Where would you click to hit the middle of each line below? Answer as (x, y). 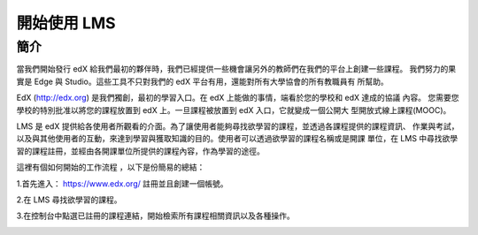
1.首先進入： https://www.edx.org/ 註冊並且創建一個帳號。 (122, 183)
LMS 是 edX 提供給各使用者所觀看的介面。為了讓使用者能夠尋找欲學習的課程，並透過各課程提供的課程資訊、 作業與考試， (238, 126)
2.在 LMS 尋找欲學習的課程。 (69, 200)
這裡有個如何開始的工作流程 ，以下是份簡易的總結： (111, 167)
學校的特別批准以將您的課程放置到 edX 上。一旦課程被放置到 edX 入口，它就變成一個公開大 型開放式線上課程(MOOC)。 (234, 110)
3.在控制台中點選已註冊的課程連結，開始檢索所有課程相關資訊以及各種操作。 (156, 216)
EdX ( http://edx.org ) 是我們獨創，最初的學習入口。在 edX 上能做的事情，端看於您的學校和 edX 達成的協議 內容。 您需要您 (238, 98)
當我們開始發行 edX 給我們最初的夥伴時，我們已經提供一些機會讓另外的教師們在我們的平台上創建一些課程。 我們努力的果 (236, 69)
